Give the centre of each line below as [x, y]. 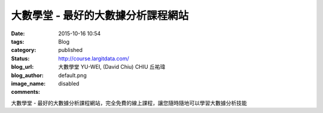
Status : [20, 58]
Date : [18, 33]
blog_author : [28, 75]
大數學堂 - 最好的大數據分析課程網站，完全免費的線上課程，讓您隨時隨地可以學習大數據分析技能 [129, 103]
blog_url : [22, 67]
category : [24, 50]
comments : [25, 92]
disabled [69, 83]
